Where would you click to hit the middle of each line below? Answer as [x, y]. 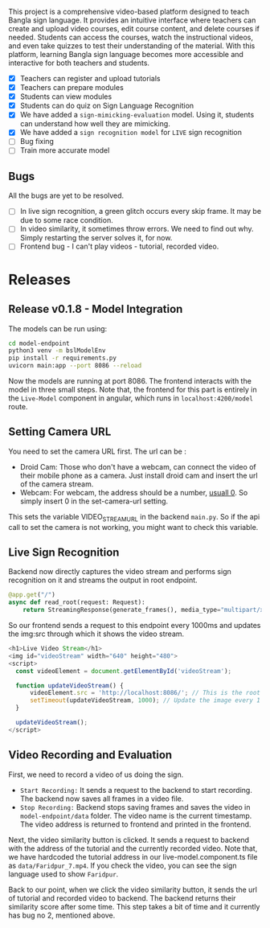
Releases [39, 279]
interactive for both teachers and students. [79, 63]
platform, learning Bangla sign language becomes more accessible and [126, 54]
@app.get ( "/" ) [32, 595]
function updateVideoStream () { [70, 686]
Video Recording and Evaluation [90, 755]
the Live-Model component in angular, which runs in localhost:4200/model [131, 398]
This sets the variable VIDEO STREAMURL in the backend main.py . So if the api [134, 517]
